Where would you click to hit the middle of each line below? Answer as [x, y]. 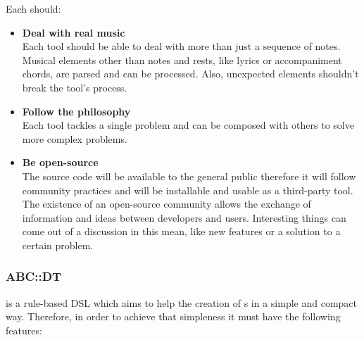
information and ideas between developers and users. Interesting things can [184, 217]
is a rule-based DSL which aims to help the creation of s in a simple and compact [181, 302]
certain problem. [58, 245]
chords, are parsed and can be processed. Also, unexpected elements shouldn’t [190, 74]
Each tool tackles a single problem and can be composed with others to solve [188, 125]
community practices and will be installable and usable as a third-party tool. [188, 190]
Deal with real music [74, 32]
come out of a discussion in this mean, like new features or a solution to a [181, 231]
